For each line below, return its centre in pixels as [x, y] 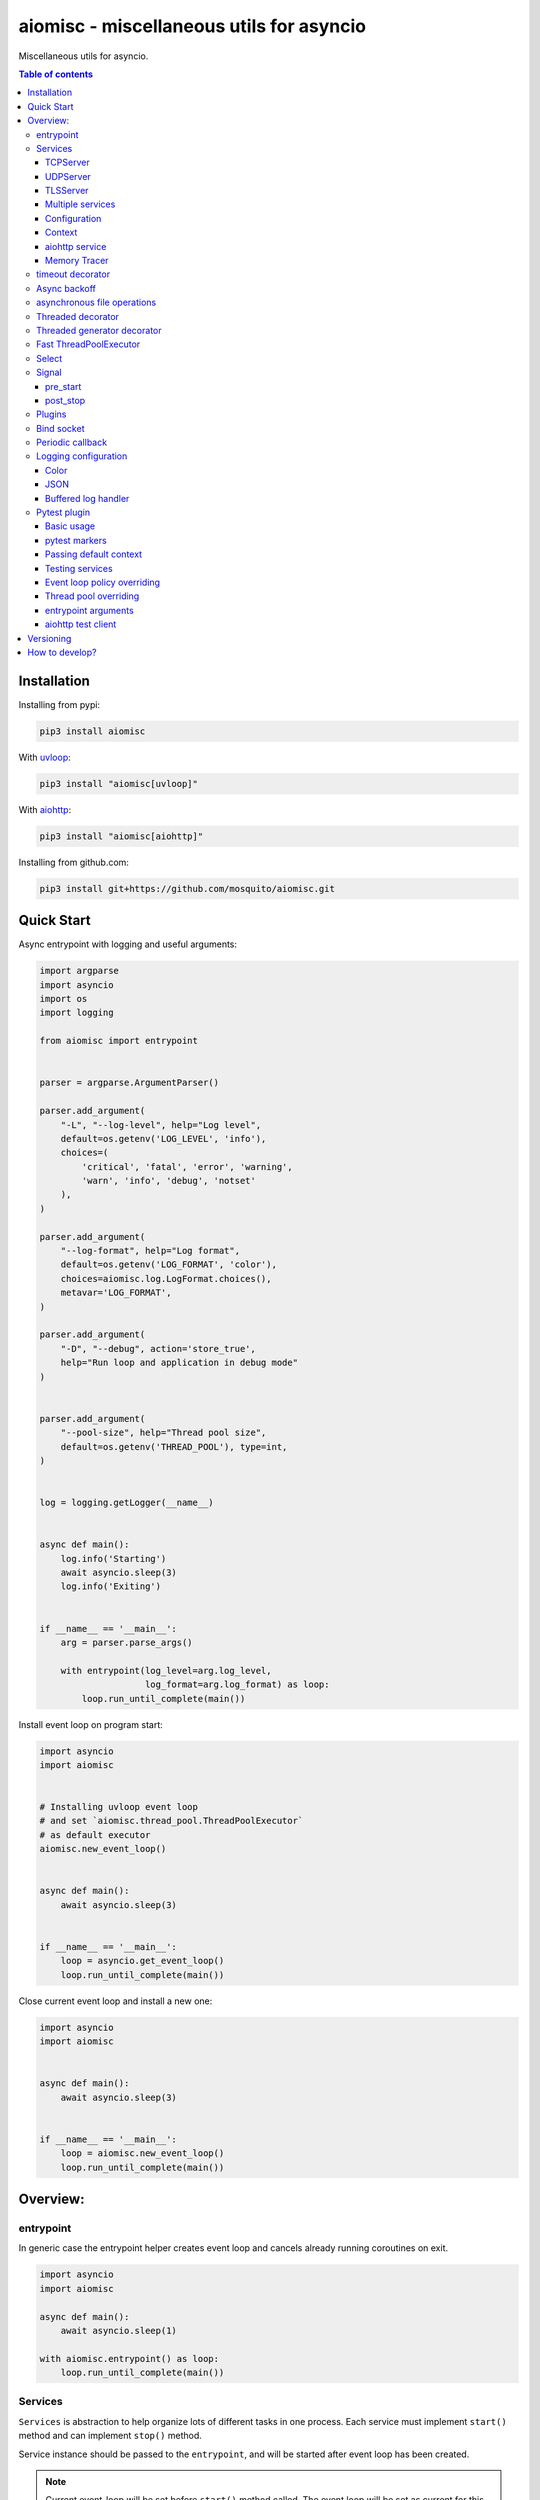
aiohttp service [76, 246]
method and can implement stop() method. [110, 2436]
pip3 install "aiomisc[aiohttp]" [121, 836]
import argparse [79, 971]
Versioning [49, 638]
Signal [49, 372]
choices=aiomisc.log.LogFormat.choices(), [166, 1278]
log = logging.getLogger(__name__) [126, 1503]
